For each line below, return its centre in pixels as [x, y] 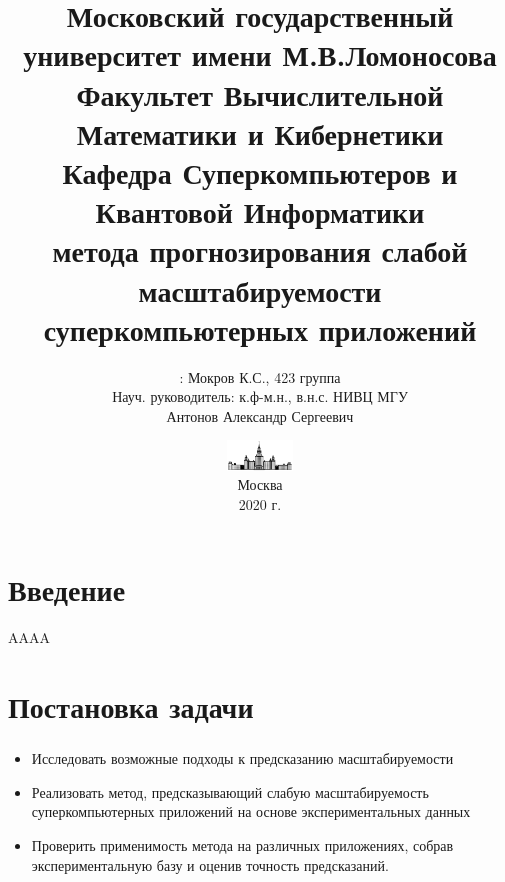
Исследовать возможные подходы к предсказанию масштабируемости [242, 758]
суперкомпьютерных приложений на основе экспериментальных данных [251, 811]
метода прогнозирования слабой [260, 250]
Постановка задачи [131, 706]
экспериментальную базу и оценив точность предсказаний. [210, 864]
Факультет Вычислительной [260, 93]
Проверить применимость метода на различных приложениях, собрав [242, 845]
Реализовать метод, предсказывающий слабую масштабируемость [230, 791]
